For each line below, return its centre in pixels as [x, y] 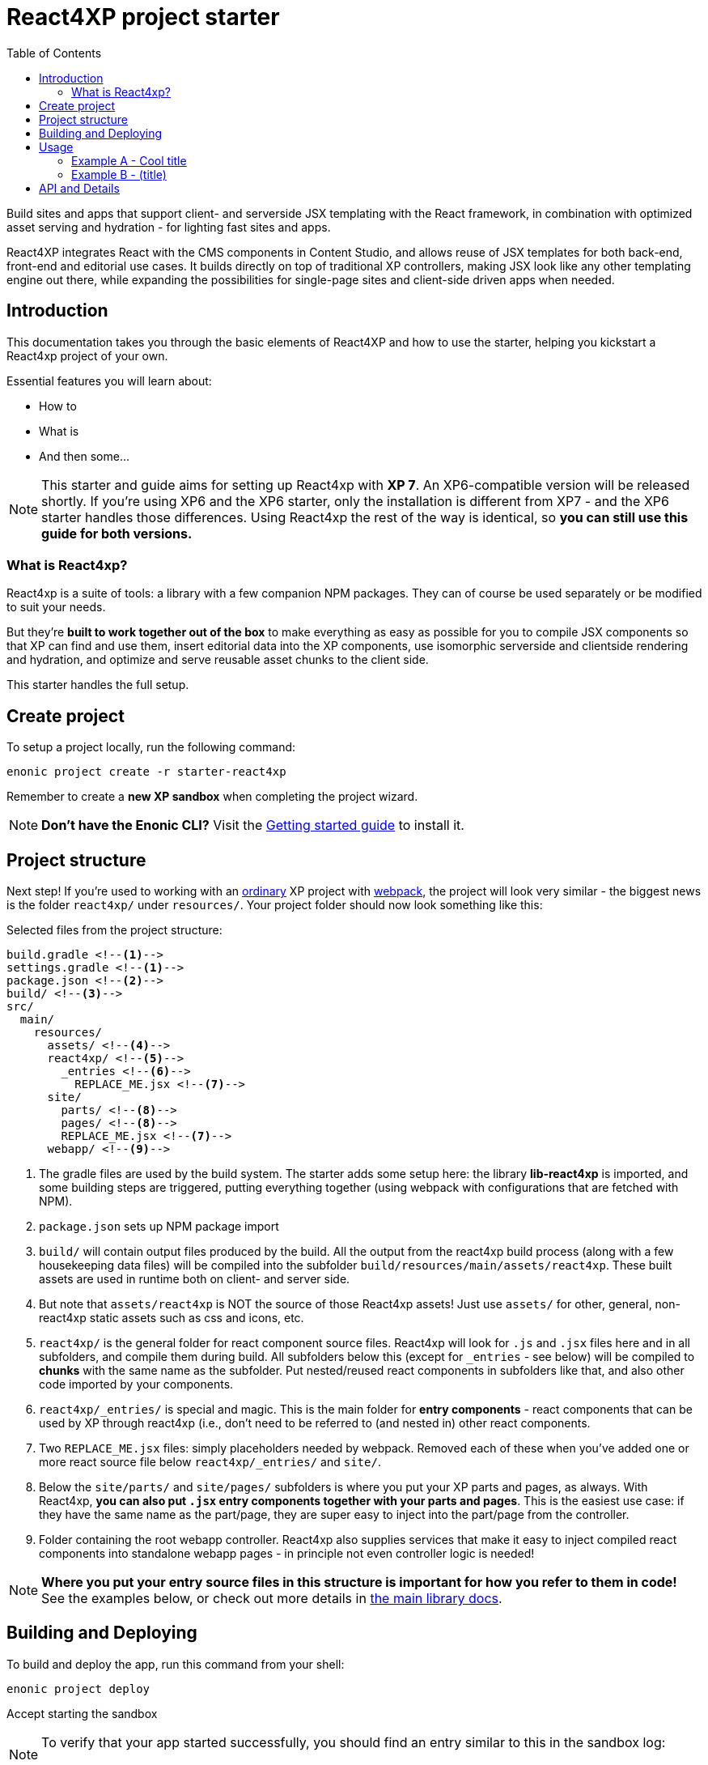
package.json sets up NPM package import [159, 1227]
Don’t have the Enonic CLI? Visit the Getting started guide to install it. [253, 825]
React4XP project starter [143, 17]
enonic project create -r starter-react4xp [146, 772]
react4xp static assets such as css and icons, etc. [172, 1318]
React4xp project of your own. [87, 355]
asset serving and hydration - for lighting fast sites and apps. [169, 227]
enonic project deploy [78, 1688]
